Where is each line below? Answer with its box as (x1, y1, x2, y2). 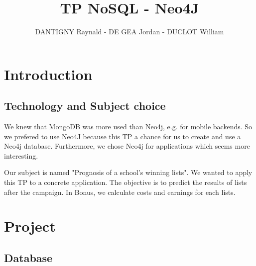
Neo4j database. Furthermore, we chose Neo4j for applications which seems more (4, 141, 250, 151)
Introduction (4, 64, 93, 84)
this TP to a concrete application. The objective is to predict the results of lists (4, 177, 247, 187)
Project (4, 216, 56, 236)
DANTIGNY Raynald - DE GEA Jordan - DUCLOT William (35, 26, 224, 37)
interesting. (4, 150, 38, 161)
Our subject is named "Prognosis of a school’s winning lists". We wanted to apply (4, 167, 253, 177)
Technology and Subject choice (4, 98, 166, 113)
